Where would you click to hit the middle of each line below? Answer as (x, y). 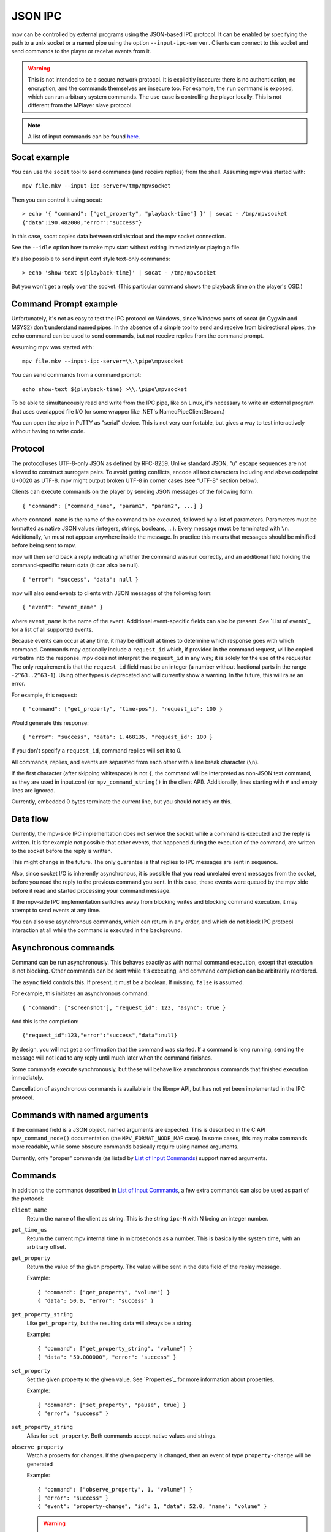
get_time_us (29, 1230)
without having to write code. (48, 431)
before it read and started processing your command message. (91, 890)
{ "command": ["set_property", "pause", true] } (112, 1405)
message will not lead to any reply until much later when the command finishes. (112, 1058)
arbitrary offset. (47, 1247)
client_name (29, 1210)
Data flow (30, 819)
